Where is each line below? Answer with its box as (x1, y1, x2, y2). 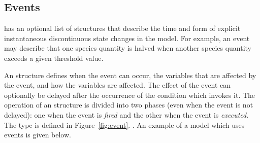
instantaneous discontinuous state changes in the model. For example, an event (4, 32, 250, 43)
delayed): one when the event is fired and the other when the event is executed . (4, 109, 249, 120)
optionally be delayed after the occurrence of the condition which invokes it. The (4, 89, 255, 100)
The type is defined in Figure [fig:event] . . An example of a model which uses (4, 119, 245, 130)
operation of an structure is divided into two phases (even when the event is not (4, 99, 253, 110)
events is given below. (4, 129, 71, 140)
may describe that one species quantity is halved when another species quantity (4, 43, 252, 53)
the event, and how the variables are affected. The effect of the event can (4, 80, 231, 90)
